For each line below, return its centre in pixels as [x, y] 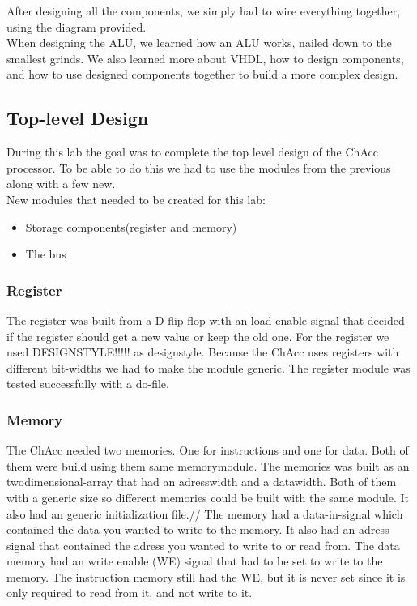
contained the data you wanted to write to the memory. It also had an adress [198, 529]
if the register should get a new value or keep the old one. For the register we [198, 336]
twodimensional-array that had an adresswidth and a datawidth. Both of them [202, 482]
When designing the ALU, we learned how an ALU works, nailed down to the [199, 43]
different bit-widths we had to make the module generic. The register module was [208, 367]
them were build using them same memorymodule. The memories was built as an [208, 465]
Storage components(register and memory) [131, 226]
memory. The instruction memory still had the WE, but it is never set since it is [206, 576]
